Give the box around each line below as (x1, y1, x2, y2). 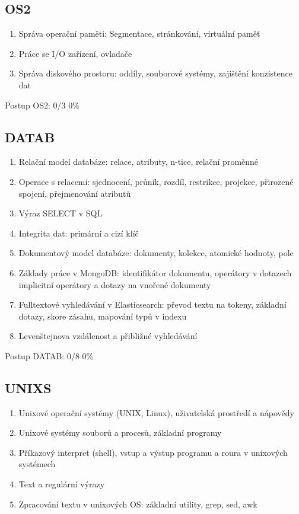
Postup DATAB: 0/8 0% (5, 349, 94, 362)
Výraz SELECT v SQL (18, 207, 103, 219)
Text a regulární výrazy (18, 478, 105, 490)
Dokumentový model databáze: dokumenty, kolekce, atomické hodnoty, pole (18, 247, 294, 259)
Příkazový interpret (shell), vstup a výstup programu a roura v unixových (18, 446, 288, 458)
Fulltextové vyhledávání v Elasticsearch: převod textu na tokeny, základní (18, 298, 287, 311)
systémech (18, 458, 56, 470)
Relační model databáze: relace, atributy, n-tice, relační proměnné (18, 155, 259, 168)
